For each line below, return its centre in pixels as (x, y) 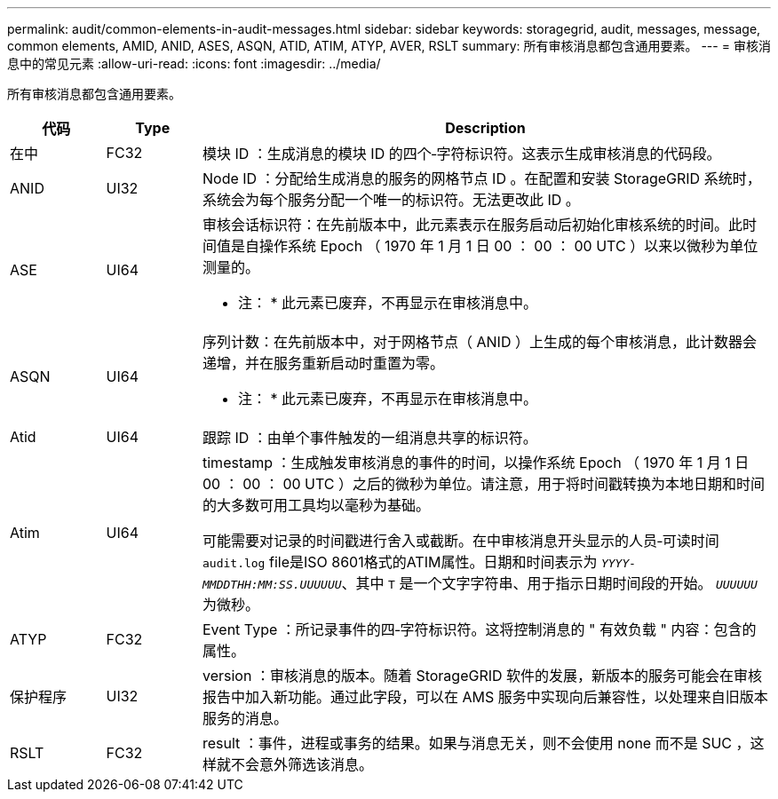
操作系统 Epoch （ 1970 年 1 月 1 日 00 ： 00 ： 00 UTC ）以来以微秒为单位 (509, 246)
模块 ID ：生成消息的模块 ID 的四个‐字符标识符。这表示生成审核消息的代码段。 (462, 154)
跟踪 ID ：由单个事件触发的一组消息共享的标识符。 (370, 438)
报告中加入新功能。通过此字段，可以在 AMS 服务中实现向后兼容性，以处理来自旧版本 (485, 697)
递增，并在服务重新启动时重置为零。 (324, 363)
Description (485, 128)
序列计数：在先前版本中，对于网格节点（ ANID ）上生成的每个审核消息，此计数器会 (480, 342)
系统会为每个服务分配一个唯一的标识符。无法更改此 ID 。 (391, 200)
